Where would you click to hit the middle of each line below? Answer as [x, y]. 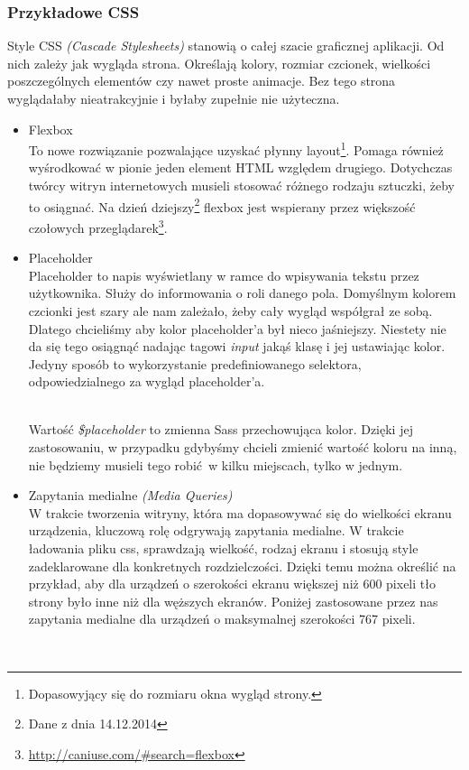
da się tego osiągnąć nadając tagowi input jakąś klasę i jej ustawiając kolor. [237, 346]
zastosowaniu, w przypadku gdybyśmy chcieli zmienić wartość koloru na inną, [243, 447]
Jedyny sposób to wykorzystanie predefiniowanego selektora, [195, 363]
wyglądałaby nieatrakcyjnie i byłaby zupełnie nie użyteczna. [174, 98]
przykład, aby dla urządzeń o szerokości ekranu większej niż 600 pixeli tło [232, 584]
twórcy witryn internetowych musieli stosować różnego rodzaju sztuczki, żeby [241, 186]
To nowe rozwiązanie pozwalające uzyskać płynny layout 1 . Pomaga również [236, 148]
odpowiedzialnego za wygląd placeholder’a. [147, 381]
